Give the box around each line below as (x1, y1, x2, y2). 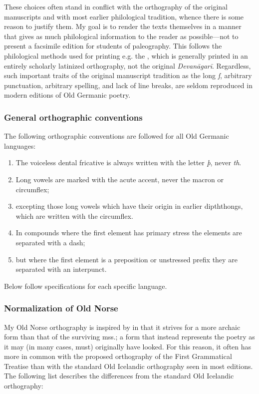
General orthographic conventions (4, 111, 143, 123)
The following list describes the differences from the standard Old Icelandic (4, 370, 234, 381)
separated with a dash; (15, 237, 85, 247)
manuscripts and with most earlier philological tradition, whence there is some (4, 11, 244, 22)
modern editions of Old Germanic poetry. (4, 90, 131, 100)
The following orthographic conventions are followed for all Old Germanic (4, 131, 229, 141)
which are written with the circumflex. (15, 210, 133, 221)
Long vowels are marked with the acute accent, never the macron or (15, 174, 224, 184)
